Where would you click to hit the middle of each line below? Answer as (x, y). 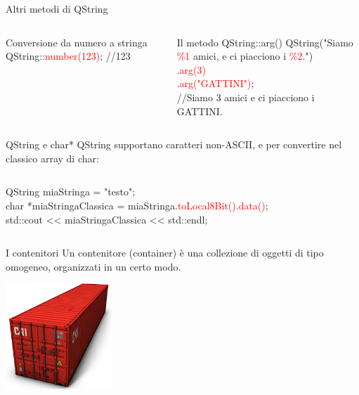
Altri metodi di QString (57, 8)
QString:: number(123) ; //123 (68, 56)
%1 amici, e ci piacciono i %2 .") (245, 56)
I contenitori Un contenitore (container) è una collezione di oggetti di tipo (165, 253)
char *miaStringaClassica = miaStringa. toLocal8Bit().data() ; (137, 205)
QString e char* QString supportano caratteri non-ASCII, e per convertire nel (174, 144)
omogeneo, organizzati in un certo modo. (93, 266)
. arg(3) (191, 69)
